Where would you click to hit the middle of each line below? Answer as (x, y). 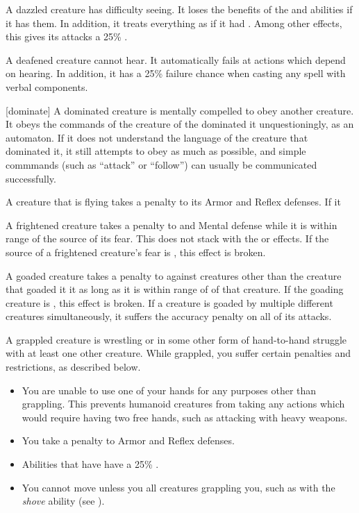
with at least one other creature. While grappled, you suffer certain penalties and (178, 353)
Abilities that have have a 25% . (90, 464)
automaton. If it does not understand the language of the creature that (157, 137)
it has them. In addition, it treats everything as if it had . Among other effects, (174, 23)
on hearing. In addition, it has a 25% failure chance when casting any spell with (176, 73)
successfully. (31, 178)
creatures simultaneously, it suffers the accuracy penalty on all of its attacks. (169, 316)
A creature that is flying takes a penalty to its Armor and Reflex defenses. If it (173, 202)
